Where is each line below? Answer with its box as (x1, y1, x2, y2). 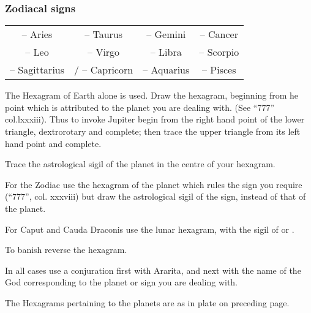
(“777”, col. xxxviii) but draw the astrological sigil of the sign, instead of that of (5, 190, 306, 203)
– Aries (21, 27, 53, 42)
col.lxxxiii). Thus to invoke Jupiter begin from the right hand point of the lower (5, 113, 305, 126)
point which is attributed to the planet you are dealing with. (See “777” (5, 100, 275, 113)
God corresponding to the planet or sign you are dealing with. (5, 276, 238, 288)
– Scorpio (199, 45, 239, 59)
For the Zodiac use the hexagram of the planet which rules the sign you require (5, 178, 302, 190)
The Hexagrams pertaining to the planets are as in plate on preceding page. (5, 296, 290, 309)
